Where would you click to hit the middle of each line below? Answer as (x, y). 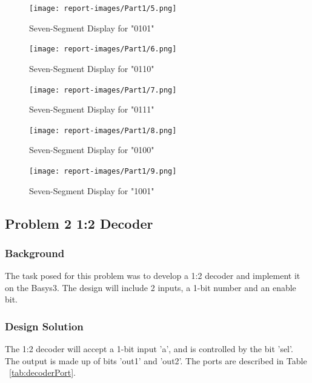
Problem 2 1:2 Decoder (79, 223)
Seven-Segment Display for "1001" (92, 190)
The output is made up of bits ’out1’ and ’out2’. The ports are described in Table (156, 360)
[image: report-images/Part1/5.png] (103, 8)
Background (35, 253)
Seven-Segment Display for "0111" (92, 109)
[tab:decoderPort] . (42, 372)
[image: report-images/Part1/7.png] (103, 90)
